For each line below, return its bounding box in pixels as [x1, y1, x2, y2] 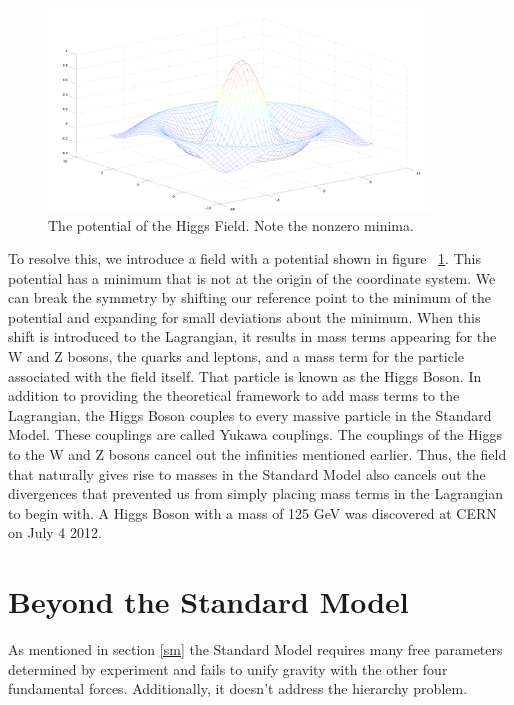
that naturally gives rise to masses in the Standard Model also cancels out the [8, 463, 486, 484]
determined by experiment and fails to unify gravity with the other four [8, 658, 448, 679]
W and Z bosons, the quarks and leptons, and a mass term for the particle [8, 346, 465, 367]
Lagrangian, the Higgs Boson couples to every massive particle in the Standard [8, 404, 492, 425]
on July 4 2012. [8, 522, 102, 543]
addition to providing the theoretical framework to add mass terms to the [8, 385, 460, 406]
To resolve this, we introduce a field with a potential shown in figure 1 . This [8, 248, 481, 269]
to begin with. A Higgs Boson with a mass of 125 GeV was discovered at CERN [8, 502, 497, 523]
